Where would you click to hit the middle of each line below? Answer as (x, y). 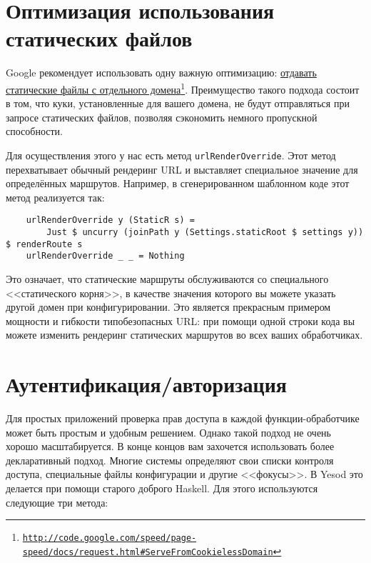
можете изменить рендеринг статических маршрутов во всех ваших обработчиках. (184, 335)
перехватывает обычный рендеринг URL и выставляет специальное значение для (182, 169)
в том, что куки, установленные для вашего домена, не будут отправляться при (178, 103)
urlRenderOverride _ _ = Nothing (105, 256)
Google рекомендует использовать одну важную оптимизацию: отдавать (161, 73)
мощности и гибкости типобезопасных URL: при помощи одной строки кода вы (181, 320)
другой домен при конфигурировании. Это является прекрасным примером (168, 307)
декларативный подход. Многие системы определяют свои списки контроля (170, 460)
